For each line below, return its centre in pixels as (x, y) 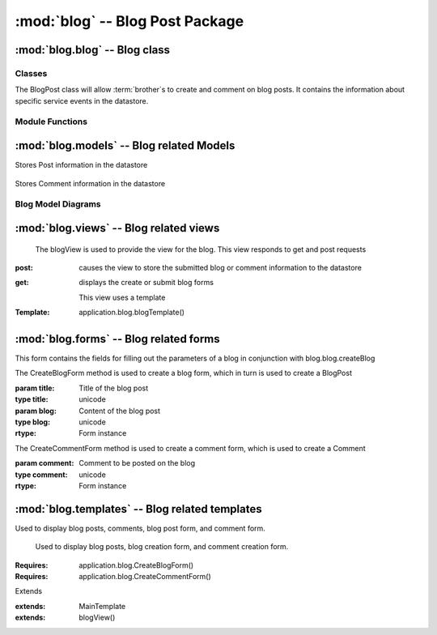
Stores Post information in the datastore (81, 165)
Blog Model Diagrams (58, 204)
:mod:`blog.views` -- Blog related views (117, 228)
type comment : (41, 475)
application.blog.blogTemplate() (132, 313)
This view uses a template (122, 297)
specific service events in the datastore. (82, 100)
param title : (35, 388)
